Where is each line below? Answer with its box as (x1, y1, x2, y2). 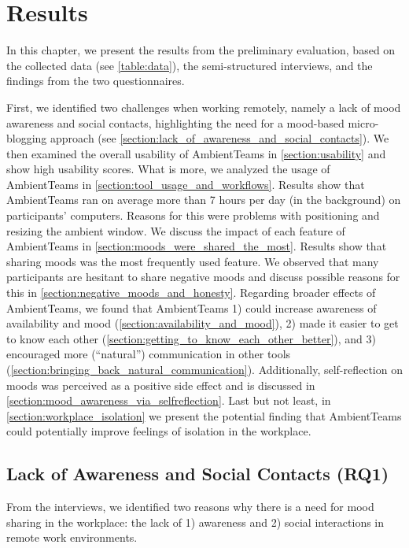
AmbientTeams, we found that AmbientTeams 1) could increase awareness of (6, 299, 377, 316)
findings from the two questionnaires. (6, 72, 185, 89)
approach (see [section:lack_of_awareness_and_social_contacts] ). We (50, 130, 389, 146)
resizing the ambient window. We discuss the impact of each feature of (6, 222, 345, 239)
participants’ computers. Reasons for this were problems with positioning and (6, 207, 380, 224)
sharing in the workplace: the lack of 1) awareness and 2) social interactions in (6, 513, 385, 530)
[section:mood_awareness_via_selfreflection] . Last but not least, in (6, 392, 331, 409)
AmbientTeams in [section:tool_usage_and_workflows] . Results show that (6, 176, 365, 192)
